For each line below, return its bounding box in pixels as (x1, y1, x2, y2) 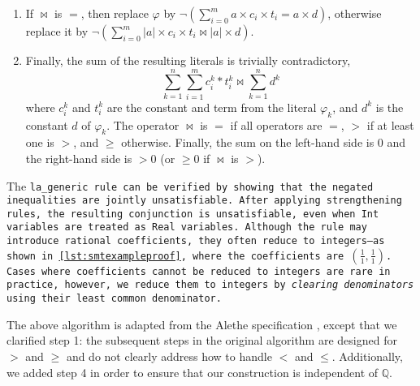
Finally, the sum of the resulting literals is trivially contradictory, (25, 52, 351, 68)
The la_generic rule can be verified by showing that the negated (6, 177, 374, 194)
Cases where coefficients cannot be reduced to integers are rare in (6, 265, 391, 277)
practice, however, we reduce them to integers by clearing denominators (6, 279, 414, 291)
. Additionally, (331, 347, 403, 364)
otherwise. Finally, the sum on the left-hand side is (121, 134, 375, 151)
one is (25, 134, 54, 151)
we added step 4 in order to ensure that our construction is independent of (6, 363, 379, 380)
